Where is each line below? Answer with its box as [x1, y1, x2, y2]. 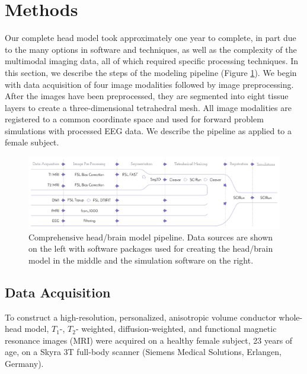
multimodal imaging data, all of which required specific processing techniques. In [5, 55, 299, 67]
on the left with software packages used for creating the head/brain [28, 242, 273, 255]
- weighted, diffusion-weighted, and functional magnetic [75, 322, 277, 335]
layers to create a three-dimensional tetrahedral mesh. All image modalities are [5, 101, 292, 113]
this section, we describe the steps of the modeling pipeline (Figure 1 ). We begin [5, 66, 297, 78]
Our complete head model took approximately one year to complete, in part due [5, 31, 296, 44]
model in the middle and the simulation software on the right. [28, 253, 254, 266]
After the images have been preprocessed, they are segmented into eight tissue [5, 90, 289, 102]
